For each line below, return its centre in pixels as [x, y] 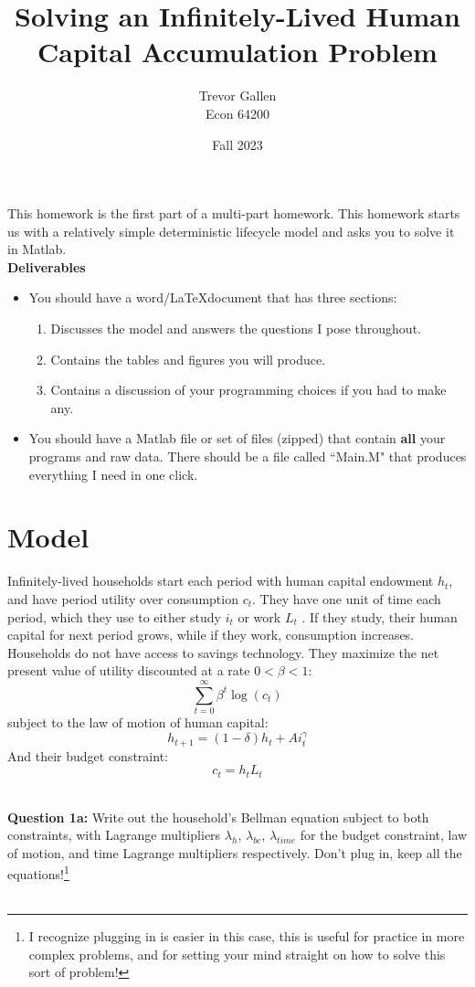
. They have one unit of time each [347, 598]
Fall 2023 [237, 144]
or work [259, 616]
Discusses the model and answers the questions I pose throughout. [236, 329]
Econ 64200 [237, 113]
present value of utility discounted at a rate [129, 670]
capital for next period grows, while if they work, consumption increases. [211, 635]
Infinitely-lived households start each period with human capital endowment [221, 581]
